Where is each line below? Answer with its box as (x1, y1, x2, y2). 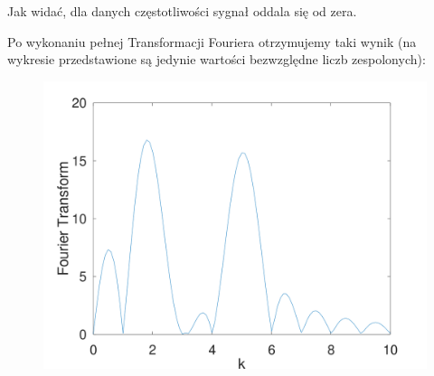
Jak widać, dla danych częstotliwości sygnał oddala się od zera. (7, 2, 357, 20)
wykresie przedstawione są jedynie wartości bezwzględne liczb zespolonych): (7, 50, 426, 69)
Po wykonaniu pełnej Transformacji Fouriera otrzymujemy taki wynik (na (7, 32, 417, 51)
